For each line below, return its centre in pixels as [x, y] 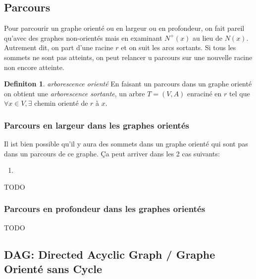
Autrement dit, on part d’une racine [59, 47]
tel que [240, 93]
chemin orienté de [61, 103]
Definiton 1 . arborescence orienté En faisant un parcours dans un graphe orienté [128, 84]
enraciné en [205, 93]
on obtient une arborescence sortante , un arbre [75, 93]
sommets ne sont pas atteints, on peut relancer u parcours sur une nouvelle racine [128, 57]
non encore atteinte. [34, 67]
